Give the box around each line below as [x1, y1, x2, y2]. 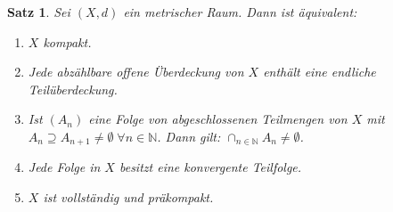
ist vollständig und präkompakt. [43, 188, 214, 207]
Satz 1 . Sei [7, 3, 70, 20]
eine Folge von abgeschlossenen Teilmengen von [88, 110, 348, 128]
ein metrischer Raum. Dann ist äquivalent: [123, 3, 357, 20]
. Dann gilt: [157, 126, 221, 145]
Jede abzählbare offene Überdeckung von [28, 62, 244, 81]
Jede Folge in [28, 158, 101, 176]
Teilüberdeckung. [28, 79, 118, 98]
